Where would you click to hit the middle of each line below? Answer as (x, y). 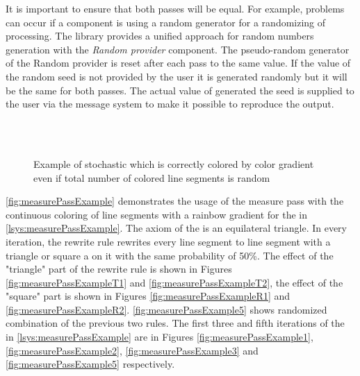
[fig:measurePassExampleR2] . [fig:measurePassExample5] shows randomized (166, 309)
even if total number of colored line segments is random (152, 177)
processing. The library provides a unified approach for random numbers (160, 36)
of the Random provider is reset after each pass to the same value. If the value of (178, 63)
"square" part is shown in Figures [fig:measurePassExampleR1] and (148, 296)
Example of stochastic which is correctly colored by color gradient (174, 163)
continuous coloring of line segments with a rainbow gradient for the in (157, 214)
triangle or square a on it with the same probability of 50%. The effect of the (170, 255)
